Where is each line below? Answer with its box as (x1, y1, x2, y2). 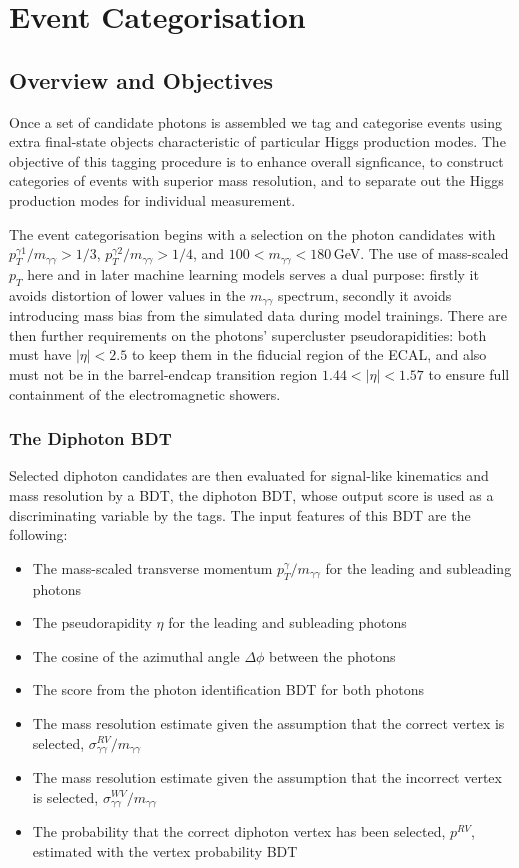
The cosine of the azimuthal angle (32, 645, 240, 666)
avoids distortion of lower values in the (9, 284, 246, 305)
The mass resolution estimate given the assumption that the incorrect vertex (32, 766, 502, 787)
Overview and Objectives (9, 64, 274, 95)
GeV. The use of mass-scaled (333, 243, 509, 264)
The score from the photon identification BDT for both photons (32, 679, 424, 700)
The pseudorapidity (32, 612, 152, 633)
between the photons (269, 645, 396, 666)
